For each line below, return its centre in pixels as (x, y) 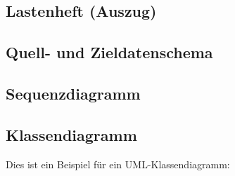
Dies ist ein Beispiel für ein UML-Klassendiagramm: (118, 164)
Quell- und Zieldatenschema (109, 52)
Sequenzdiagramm (73, 93)
